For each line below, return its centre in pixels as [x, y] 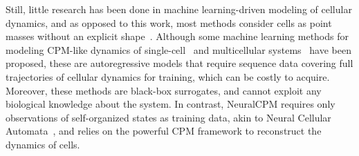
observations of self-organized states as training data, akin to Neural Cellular [168, 117]
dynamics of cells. [43, 144]
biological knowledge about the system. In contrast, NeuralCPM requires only [171, 104]
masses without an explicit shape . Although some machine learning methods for [177, 36]
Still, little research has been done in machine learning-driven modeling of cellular [179, 9]
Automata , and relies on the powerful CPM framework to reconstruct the [164, 131]
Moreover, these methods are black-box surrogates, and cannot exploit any [164, 90]
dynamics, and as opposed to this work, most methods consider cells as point [169, 22]
